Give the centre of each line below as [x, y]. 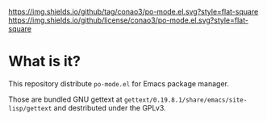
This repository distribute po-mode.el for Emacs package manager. [119, 83]
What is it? [45, 62]
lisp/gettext [30, 108]
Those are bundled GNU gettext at [65, 99]
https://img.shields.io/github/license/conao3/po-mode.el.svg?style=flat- [128, 20]
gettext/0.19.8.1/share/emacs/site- [186, 100]
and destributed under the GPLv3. [110, 107]
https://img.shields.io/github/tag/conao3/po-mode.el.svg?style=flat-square [133, 12]
